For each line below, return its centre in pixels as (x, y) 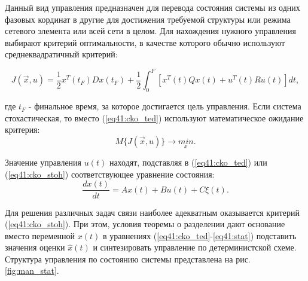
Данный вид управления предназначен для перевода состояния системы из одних (153, 7)
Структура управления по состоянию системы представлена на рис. (128, 259)
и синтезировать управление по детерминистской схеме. (195, 247)
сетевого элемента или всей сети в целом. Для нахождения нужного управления (150, 31)
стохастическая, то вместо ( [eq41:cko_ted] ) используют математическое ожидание (154, 117)
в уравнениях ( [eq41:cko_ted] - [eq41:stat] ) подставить (199, 235)
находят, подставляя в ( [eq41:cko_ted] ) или (188, 162)
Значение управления (43, 162)
